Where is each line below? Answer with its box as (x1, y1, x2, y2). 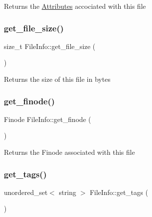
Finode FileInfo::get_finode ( (4, 114, 91, 124)
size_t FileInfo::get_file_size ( (4, 41, 95, 51)
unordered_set (4, 187, 48, 197)
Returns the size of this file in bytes (4, 74, 110, 84)
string (59, 187, 76, 197)
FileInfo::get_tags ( (89, 187, 148, 197)
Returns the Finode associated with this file (4, 147, 135, 157)
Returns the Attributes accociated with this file (4, 1, 146, 11)
